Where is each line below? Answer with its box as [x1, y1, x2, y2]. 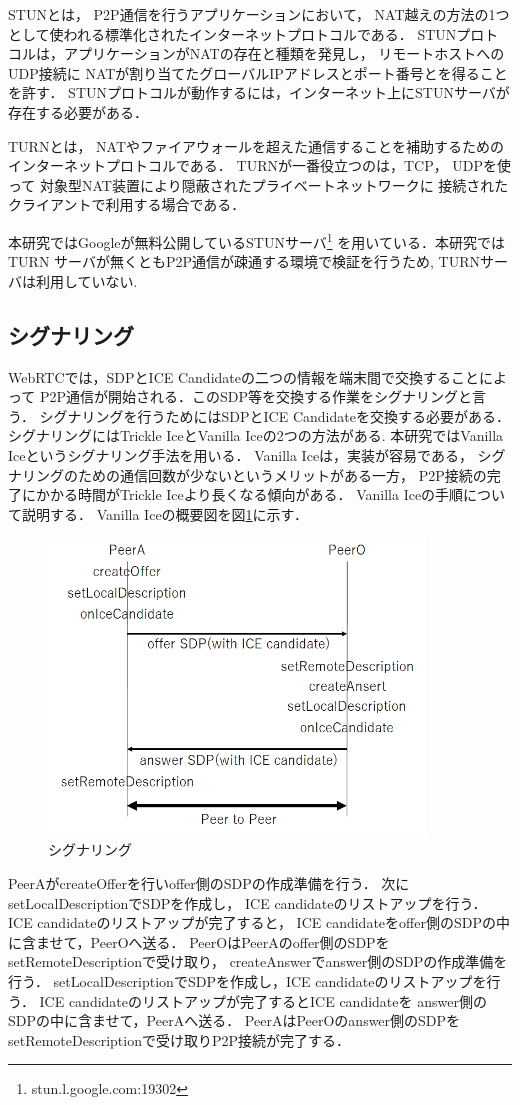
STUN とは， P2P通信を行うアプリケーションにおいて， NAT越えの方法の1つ [8, 4, 510, 24]
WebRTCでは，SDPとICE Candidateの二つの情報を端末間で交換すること [8, 366, 479, 387]
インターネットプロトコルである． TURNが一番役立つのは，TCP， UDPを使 [8, 155, 512, 176]
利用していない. [35, 270, 138, 291]
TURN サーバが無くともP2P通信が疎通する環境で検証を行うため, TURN [8, 251, 480, 272]
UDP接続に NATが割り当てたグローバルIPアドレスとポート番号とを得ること [8, 62, 508, 83]
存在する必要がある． [8, 101, 148, 122]
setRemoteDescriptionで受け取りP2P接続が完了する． [8, 1029, 351, 1050]
